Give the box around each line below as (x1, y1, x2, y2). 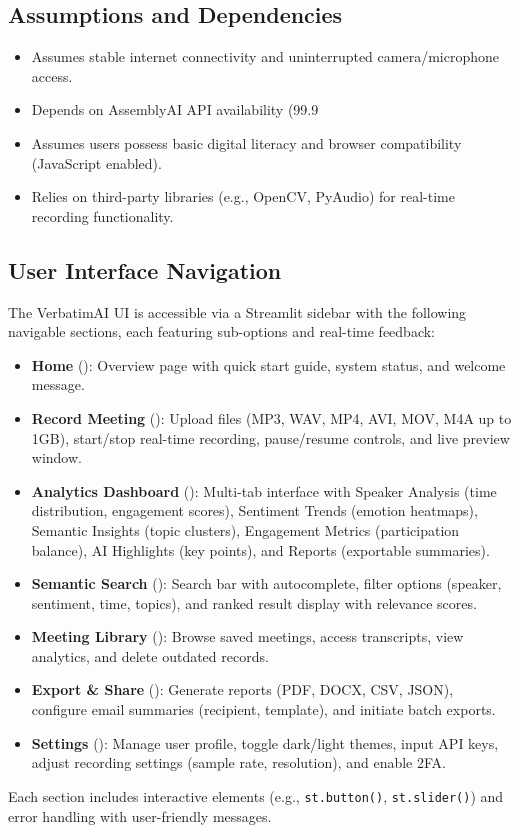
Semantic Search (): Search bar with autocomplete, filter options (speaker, (31, 573, 502, 594)
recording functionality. (31, 205, 174, 226)
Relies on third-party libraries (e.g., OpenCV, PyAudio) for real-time (31, 186, 455, 207)
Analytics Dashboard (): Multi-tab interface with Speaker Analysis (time (31, 480, 497, 501)
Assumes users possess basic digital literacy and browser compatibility (31, 132, 462, 153)
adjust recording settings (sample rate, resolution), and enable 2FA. (31, 752, 446, 773)
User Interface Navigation (8, 254, 282, 285)
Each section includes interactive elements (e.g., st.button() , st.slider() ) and (8, 785, 504, 806)
